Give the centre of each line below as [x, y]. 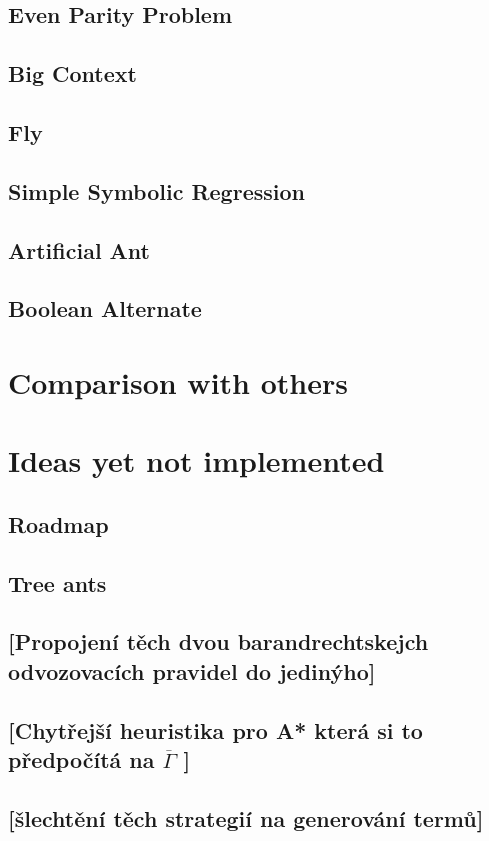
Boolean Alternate [105, 308]
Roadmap [58, 523]
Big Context [72, 73]
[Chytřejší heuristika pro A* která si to [215, 729]
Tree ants [57, 582]
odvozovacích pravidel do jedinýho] [192, 670]
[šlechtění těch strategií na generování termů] [246, 817]
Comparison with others [178, 381]
